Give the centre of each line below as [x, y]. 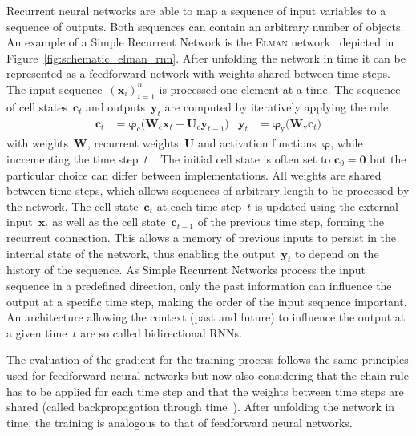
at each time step [199, 206]
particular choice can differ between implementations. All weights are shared [194, 174]
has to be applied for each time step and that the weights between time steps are [205, 391]
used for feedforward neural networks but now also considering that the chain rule [208, 375]
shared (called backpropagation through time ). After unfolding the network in [201, 407]
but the [388, 158]
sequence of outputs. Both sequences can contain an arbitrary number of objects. [205, 26]
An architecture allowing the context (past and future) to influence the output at [206, 317]
